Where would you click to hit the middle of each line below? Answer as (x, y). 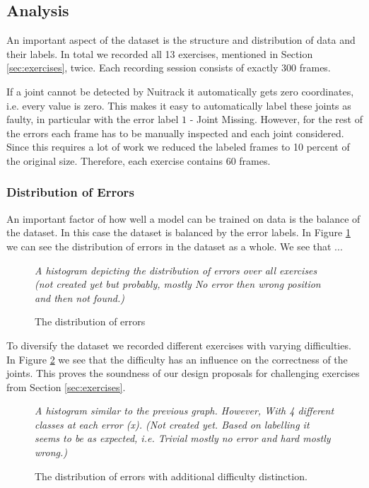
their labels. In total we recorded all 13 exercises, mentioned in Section (160, 53)
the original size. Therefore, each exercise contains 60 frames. (139, 160)
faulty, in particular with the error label (93, 119)
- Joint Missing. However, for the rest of (276, 119)
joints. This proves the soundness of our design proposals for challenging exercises (183, 373)
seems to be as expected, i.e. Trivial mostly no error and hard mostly (183, 438)
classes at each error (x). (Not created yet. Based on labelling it (172, 424)
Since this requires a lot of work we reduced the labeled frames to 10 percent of (178, 147)
